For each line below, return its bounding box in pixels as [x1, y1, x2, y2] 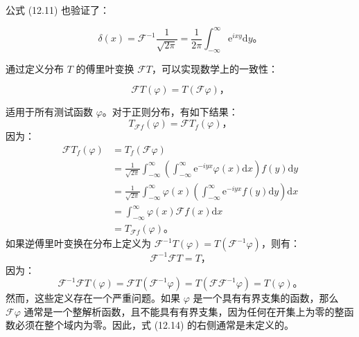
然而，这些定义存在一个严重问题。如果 [6, 291, 180, 305]
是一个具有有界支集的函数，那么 [193, 291, 339, 305]
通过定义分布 [6, 61, 64, 75]
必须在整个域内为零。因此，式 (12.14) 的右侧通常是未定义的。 [15, 318, 295, 332]
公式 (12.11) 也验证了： [6, 3, 110, 17]
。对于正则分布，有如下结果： [102, 104, 238, 119]
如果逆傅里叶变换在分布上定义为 [6, 236, 151, 251]
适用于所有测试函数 [6, 104, 93, 119]
